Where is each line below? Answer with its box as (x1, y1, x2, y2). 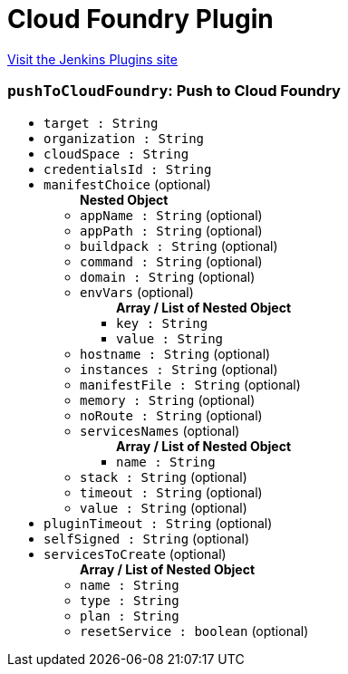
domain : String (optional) (80, 268, 256, 284)
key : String (116, 315, 208, 331)
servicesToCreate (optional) (43, 545, 227, 562)
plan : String (80, 608, 179, 623)
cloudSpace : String (43, 146, 189, 161)
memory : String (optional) (80, 391, 256, 408)
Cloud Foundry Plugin (7, 4, 274, 34)
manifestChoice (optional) (43, 176, 211, 192)
